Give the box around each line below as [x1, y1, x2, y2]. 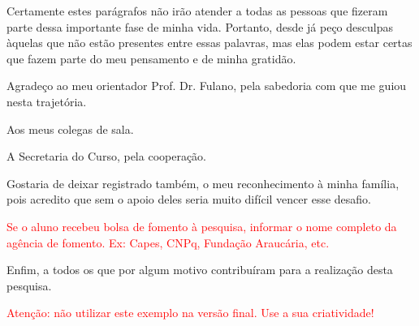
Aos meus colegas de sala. [6, 120, 134, 137]
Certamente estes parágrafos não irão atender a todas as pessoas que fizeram [6, 2, 388, 19]
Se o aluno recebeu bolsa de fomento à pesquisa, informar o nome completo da [6, 217, 397, 234]
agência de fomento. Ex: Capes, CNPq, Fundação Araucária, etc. [6, 234, 330, 251]
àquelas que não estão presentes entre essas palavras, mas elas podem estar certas [6, 34, 413, 51]
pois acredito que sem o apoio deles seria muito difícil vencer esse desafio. [6, 191, 371, 208]
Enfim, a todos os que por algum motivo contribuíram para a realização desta [6, 261, 393, 278]
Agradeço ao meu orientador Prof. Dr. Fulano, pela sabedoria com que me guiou [6, 77, 407, 94]
